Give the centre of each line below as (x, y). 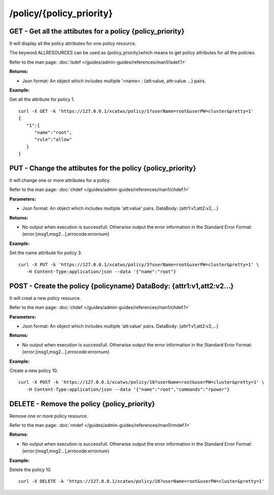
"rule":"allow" (53, 140)
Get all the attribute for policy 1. (42, 100)
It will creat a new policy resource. (45, 298)
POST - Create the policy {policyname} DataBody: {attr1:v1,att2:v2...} (122, 286)
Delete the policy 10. (30, 470)
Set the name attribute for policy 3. (46, 253)
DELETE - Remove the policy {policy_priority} (82, 404)
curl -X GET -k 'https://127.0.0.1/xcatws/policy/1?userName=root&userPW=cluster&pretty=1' (136, 111)
